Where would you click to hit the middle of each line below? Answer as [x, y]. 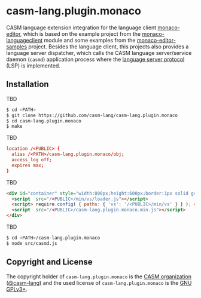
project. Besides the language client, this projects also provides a [108, 47]
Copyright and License [49, 262]
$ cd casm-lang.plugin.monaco [44, 121]
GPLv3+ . [17, 289]
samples [17, 47]
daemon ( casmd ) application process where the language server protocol [95, 59]
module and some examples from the [90, 40]
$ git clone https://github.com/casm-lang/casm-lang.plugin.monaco [92, 115]
